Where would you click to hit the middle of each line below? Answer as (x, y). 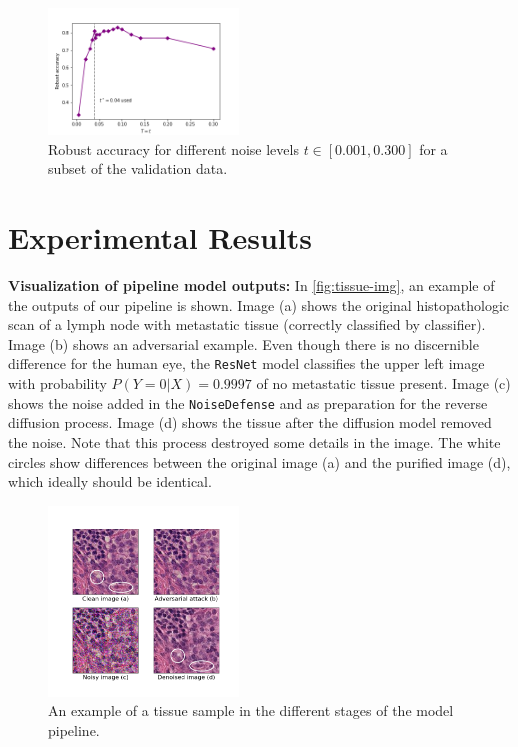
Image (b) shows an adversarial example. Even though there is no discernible (243, 343)
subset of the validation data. (138, 168)
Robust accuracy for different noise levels (173, 148)
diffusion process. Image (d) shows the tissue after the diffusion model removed (250, 422)
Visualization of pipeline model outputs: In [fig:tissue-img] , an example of (251, 285)
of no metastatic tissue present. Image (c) (383, 383)
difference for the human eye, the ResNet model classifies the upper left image (246, 363)
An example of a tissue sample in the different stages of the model (251, 710)
